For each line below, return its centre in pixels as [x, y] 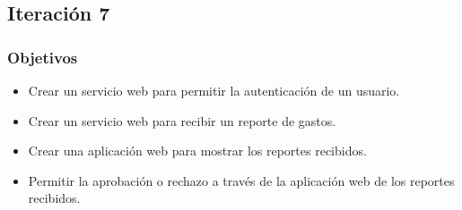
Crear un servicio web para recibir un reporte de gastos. [182, 120]
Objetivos [43, 57]
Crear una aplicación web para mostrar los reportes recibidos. [197, 151]
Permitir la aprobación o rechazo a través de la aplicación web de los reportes [241, 180]
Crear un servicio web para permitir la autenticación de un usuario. [214, 90]
